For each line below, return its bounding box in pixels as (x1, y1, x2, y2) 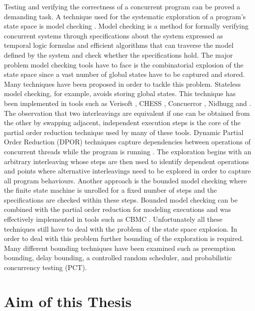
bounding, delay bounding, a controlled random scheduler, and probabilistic (4, 252, 232, 263)
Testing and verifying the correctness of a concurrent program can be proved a (4, 1, 240, 11)
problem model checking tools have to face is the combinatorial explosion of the (4, 59, 244, 69)
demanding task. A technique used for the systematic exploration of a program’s (4, 11, 246, 21)
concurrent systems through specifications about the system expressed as (4, 30, 223, 40)
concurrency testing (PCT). (4, 262, 87, 273)
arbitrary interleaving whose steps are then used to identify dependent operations (4, 156, 249, 166)
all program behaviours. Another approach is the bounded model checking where (4, 175, 247, 185)
